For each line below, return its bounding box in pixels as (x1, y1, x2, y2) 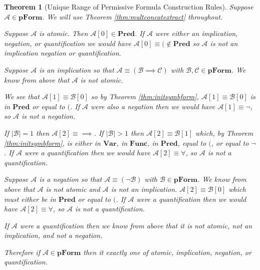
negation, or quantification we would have (4, 38, 131, 48)
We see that (4, 91, 40, 102)
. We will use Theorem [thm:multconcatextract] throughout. (42, 11, 223, 22)
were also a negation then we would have (90, 101, 215, 111)
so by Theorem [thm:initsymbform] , (91, 91, 199, 102)
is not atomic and (46, 183, 100, 194)
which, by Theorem (195, 127, 253, 138)
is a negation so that (39, 174, 102, 184)
